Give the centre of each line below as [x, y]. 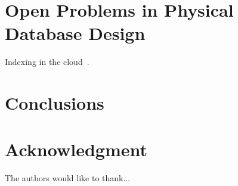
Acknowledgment [76, 149]
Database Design [75, 33]
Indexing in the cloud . [47, 62]
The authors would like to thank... [68, 178]
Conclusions [55, 103]
